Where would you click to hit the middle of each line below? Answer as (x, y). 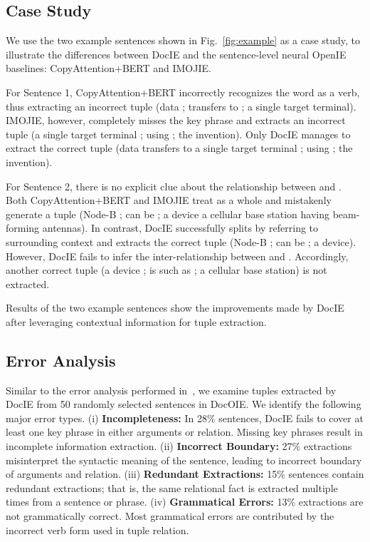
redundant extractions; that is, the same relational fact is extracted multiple (172, 487)
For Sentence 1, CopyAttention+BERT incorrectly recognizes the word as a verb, (183, 92)
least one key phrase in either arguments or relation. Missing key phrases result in (184, 432)
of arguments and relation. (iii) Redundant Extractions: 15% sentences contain (185, 474)
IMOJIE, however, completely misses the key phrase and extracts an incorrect (176, 120)
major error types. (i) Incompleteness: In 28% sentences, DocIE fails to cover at (185, 418)
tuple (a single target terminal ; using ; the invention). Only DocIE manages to (178, 134)
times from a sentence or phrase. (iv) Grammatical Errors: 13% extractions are (185, 502)
